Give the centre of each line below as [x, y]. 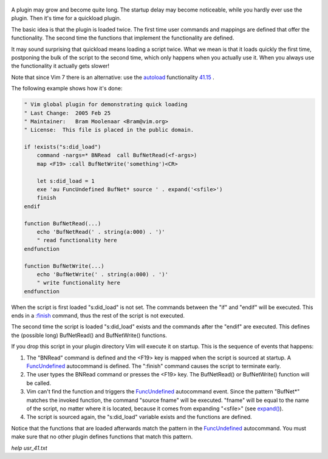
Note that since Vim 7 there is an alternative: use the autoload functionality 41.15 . [113, 77]
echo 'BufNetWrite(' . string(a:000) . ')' [102, 274]
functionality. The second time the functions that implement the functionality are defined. [123, 38]
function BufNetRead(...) [63, 223]
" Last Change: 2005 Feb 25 [67, 113]
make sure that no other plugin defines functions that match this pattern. [102, 437]
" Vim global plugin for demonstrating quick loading [106, 104]
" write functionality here [79, 283]
